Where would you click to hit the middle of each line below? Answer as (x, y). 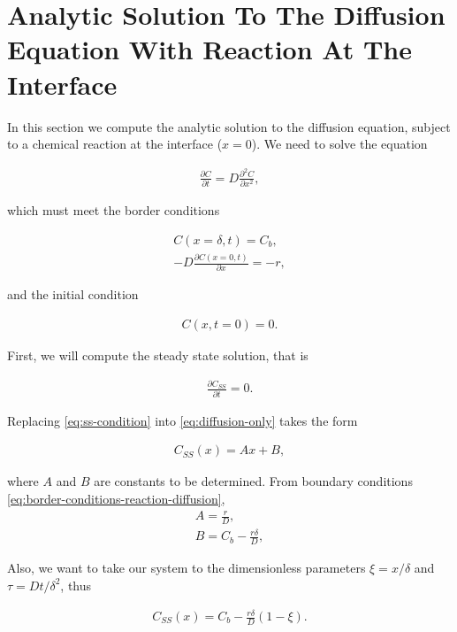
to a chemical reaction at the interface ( (115, 144)
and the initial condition (73, 294)
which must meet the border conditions (114, 210)
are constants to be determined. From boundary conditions (253, 481)
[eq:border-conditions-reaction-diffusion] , (116, 498)
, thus (76, 585)
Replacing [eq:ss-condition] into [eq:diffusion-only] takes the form (183, 420)
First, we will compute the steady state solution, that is (158, 355)
